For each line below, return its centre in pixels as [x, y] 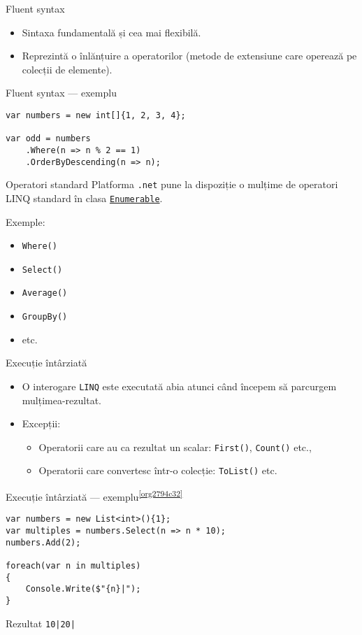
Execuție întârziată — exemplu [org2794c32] [94, 495]
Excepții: [41, 423]
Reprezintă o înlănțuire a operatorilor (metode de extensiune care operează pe [189, 56]
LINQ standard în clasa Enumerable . [84, 198]
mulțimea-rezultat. [62, 400]
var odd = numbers [48, 139]
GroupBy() [45, 317]
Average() [45, 293]
